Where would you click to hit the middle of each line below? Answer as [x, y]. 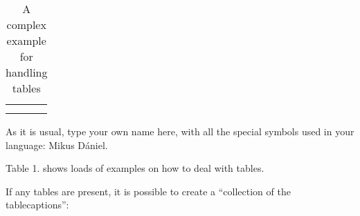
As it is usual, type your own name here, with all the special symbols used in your [180, 131]
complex [26, 24]
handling [27, 72]
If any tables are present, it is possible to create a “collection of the [148, 191]
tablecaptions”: [37, 205]
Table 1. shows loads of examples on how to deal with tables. [135, 168]
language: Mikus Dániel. [57, 145]
